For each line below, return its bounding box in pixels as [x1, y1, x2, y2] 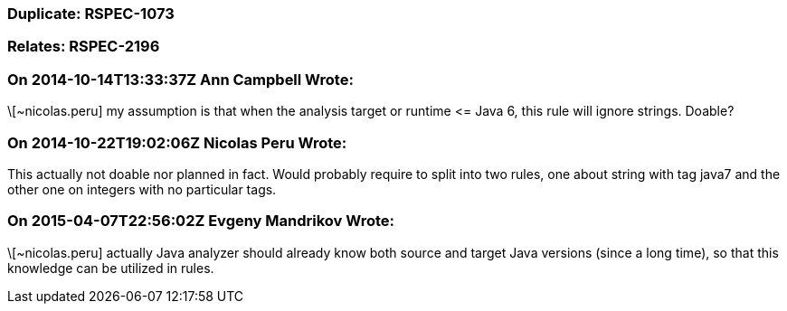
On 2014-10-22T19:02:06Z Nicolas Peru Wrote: [7, 133, 347, 152]
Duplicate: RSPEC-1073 [7, 5, 175, 23]
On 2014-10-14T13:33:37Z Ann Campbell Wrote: [7, 70, 354, 89]
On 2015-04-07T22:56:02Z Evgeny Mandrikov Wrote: [7, 212, 395, 231]
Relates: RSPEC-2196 [7, 37, 160, 56]
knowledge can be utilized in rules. [7, 259, 214, 276]
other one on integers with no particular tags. [7, 181, 277, 197]
